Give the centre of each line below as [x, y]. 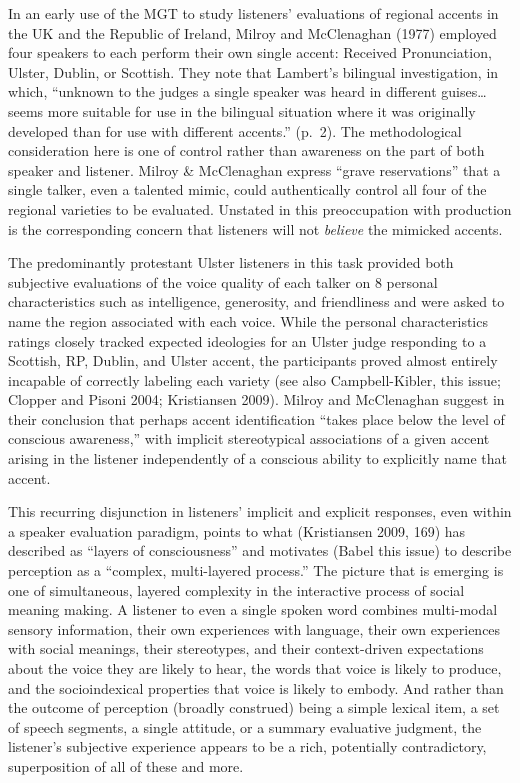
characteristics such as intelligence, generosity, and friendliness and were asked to [256, 301]
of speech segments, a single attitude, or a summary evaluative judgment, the [245, 726]
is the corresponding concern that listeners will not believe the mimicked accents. [255, 228]
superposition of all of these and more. [126, 765]
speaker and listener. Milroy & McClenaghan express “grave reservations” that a [254, 169]
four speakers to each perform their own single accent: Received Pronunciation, [250, 52]
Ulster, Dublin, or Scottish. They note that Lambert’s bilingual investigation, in [253, 71]
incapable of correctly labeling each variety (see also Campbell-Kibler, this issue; [254, 379]
